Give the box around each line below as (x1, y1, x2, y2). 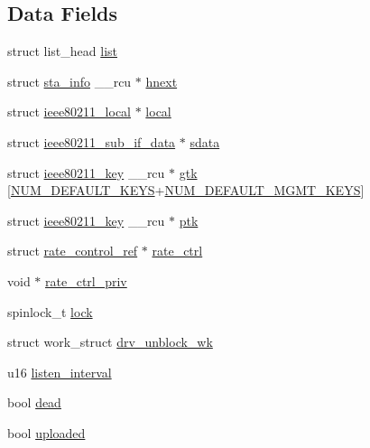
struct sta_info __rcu (7, 71, 132, 90)
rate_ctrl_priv (45, 271, 127, 290)
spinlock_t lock (7, 302, 93, 321)
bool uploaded (7, 423, 86, 442)
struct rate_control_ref (7, 241, 138, 260)
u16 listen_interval (7, 362, 112, 381)
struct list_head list (7, 42, 117, 61)
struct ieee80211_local (7, 102, 131, 121)
